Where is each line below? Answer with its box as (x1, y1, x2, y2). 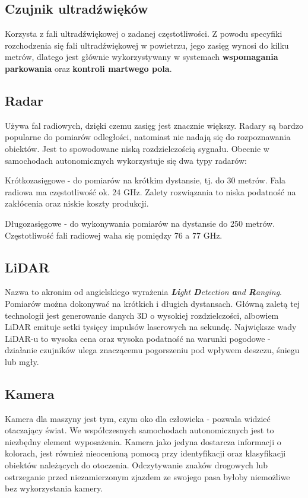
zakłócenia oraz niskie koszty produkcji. (5, 197, 149, 210)
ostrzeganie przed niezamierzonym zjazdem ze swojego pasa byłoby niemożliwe (5, 470, 290, 483)
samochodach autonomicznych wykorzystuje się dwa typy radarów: (5, 154, 247, 166)
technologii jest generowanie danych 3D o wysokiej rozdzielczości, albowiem (5, 309, 279, 321)
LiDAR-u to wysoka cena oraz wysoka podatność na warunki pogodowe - (5, 332, 271, 344)
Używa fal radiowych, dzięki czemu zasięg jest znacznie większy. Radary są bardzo (5, 119, 303, 131)
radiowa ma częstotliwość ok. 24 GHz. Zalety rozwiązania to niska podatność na (5, 185, 296, 198)
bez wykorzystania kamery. (5, 482, 103, 494)
